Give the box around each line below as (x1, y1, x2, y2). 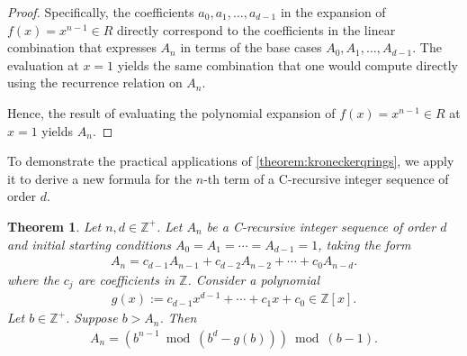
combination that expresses (7, 38, 157, 57)
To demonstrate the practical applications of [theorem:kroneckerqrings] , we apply (7, 151, 454, 170)
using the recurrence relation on (7, 73, 183, 92)
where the (7, 269, 59, 288)
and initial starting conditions (7, 234, 171, 253)
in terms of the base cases (180, 38, 322, 57)
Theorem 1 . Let (7, 216, 102, 235)
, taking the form (318, 234, 411, 253)
